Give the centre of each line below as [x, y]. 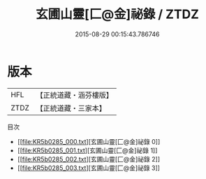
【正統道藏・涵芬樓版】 [75, 95]
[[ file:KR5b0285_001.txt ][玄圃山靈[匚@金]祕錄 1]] [87, 150]
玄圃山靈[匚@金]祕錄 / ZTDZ [117, 14]
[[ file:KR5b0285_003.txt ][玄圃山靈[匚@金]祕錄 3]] [89, 168]
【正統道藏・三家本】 [71, 108]
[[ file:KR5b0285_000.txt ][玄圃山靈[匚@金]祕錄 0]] [89, 141]
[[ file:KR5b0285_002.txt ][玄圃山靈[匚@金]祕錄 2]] [89, 159]
